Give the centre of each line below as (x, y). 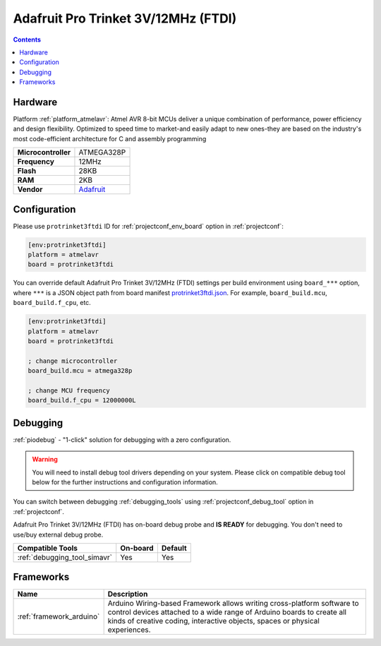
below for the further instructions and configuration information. (125, 482)
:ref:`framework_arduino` (59, 616)
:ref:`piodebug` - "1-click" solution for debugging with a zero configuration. (122, 439)
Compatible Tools (47, 548)
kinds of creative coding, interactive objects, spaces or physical (214, 621)
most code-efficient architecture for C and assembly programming (110, 138)
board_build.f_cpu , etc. (52, 303)
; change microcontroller (73, 361)
